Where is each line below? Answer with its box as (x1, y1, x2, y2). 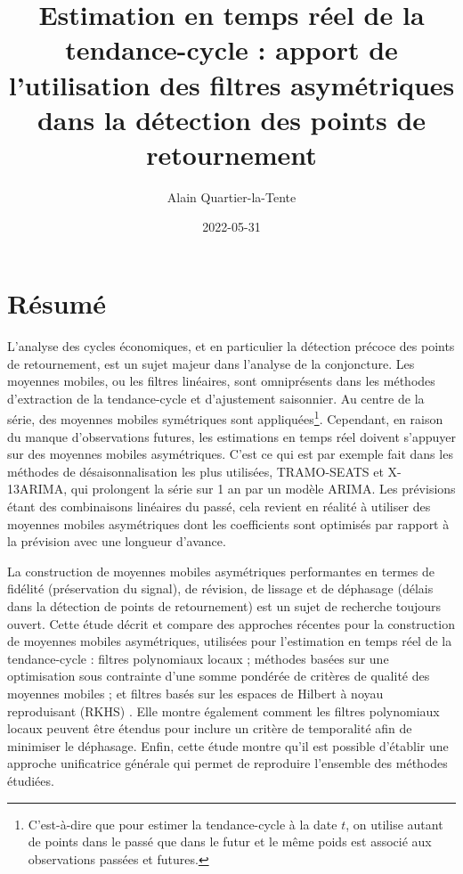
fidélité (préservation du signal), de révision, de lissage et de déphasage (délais (7, 579, 434, 598)
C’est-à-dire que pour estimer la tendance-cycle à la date (28, 814, 337, 833)
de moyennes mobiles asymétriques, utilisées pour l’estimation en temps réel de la (7, 632, 452, 650)
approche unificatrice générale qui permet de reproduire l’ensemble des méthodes (7, 754, 448, 772)
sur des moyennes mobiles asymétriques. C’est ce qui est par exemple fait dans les (7, 445, 453, 463)
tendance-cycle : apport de (65, 31, 398, 68)
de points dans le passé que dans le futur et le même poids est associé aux (28, 832, 432, 851)
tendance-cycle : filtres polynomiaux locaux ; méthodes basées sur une (7, 649, 389, 667)
